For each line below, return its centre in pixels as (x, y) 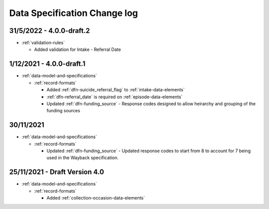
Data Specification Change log (73, 13)
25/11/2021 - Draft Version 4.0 (57, 172)
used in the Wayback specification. (83, 158)
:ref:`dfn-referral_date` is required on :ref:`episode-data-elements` (115, 97)
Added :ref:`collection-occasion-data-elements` (96, 198)
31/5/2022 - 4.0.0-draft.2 (50, 31)
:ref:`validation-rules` (43, 43)
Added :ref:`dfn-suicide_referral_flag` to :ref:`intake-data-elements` (116, 90)
